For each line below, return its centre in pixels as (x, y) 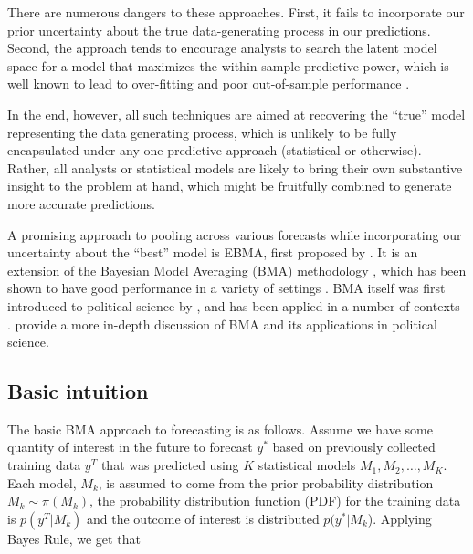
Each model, (42, 482)
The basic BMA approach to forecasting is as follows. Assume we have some (220, 429)
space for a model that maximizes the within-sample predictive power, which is (228, 65)
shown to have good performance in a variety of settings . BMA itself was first (226, 288)
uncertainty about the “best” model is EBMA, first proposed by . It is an (213, 252)
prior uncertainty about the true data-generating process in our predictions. (219, 30)
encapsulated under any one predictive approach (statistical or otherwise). (215, 150)
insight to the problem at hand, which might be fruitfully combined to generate (230, 186)
